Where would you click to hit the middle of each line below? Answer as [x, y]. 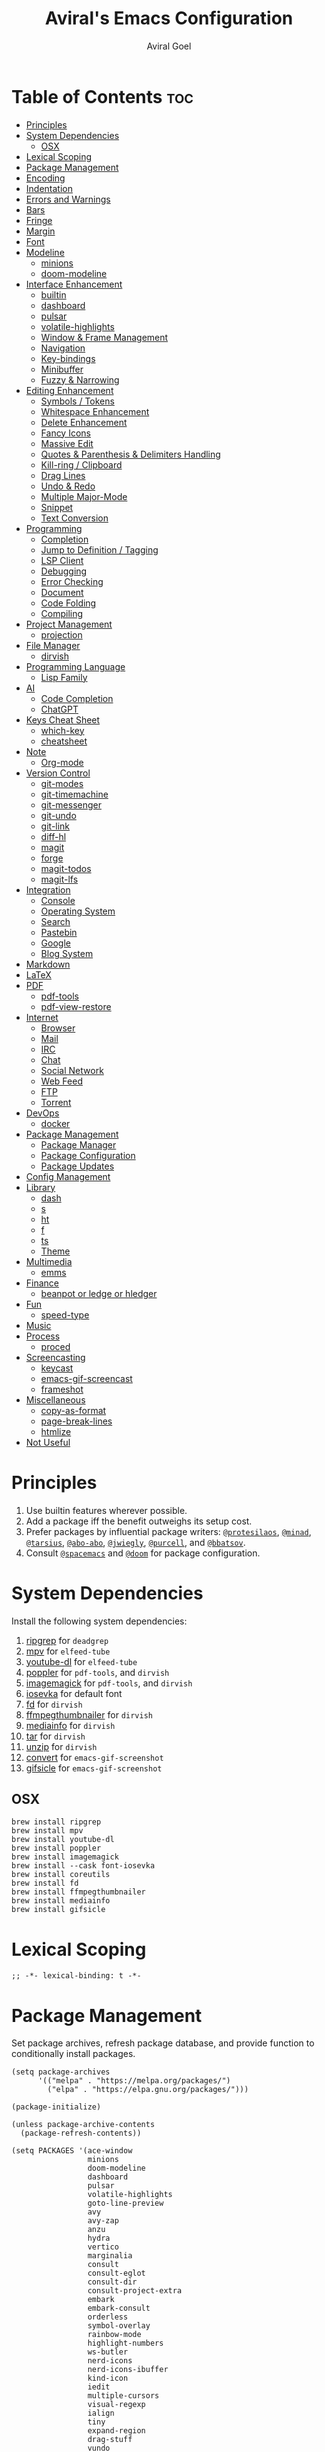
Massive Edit [67, 443]
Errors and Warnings [68, 199]
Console [58, 900]
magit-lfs [59, 879]
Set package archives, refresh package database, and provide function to [163, 2043]
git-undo [58, 815]
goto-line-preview [125, 2203]
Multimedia [49, 1261]
